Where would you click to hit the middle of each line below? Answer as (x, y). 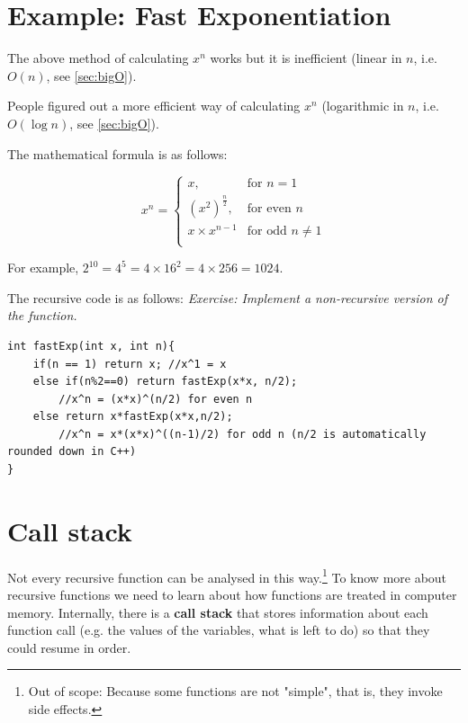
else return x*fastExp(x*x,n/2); (133, 417)
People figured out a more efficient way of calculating (154, 106)
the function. (42, 315)
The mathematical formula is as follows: (117, 153)
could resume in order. (69, 647)
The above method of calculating (98, 58)
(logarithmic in (363, 106)
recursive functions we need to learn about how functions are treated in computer (232, 595)
